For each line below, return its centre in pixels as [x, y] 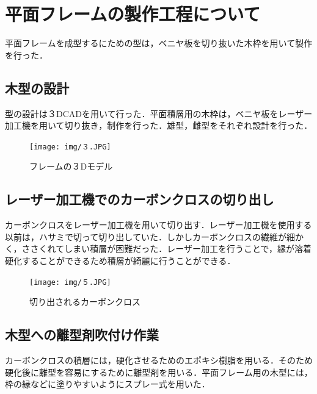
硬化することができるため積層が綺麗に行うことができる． [120, 260]
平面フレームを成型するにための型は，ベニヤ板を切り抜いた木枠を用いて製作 [159, 43]
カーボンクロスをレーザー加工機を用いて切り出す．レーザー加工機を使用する [158, 225]
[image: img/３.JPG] [70, 147]
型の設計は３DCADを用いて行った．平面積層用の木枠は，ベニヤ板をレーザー [159, 113]
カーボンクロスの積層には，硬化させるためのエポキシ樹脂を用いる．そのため [159, 360]
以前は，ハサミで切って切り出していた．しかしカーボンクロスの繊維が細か [154, 236]
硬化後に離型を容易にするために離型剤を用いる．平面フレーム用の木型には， [159, 372]
